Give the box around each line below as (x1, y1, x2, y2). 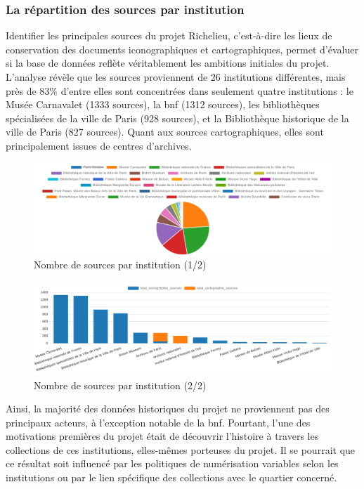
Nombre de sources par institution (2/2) (34, 377, 207, 392)
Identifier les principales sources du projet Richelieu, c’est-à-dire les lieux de (6, 28, 332, 43)
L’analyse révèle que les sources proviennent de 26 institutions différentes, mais (6, 70, 346, 84)
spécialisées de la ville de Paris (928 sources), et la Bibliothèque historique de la (6, 110, 349, 125)
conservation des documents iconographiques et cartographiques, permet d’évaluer (6, 41, 358, 56)
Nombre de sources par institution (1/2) (34, 257, 207, 272)
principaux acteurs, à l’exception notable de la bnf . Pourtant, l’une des (6, 415, 311, 429)
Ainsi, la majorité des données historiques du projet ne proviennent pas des (6, 401, 330, 416)
